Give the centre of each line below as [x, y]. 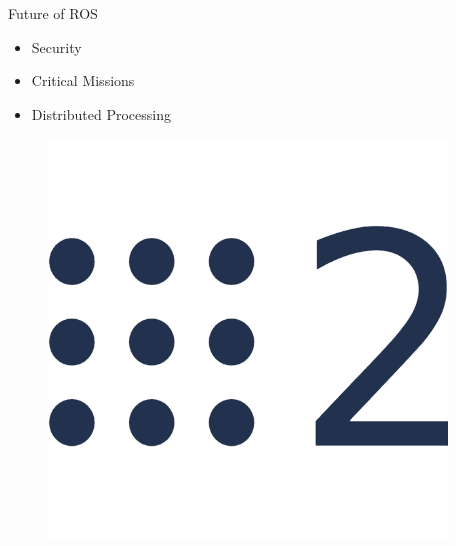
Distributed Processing [101, 113]
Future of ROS [53, 13]
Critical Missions [83, 80]
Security [56, 46]
